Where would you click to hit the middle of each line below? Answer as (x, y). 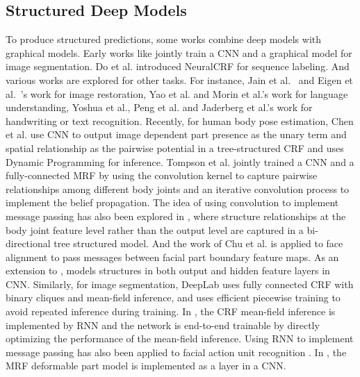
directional (28, 243)
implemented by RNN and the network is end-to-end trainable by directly (163, 325)
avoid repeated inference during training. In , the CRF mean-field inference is (171, 311)
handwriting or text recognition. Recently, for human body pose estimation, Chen (180, 120)
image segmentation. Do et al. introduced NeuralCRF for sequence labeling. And (178, 66)
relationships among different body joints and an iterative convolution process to (178, 188)
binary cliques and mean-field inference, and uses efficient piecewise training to (173, 298)
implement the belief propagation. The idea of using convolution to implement (172, 202)
